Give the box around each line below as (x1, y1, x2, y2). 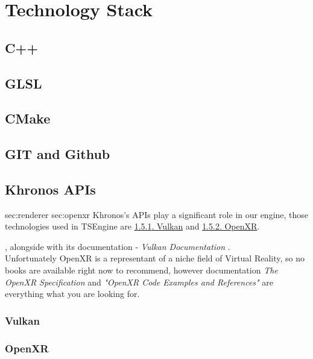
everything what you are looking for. (5, 287, 140, 300)
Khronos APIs (5, 179, 96, 198)
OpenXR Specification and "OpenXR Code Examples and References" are (5, 275, 274, 288)
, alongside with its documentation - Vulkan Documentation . (5, 240, 230, 252)
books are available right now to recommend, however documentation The (5, 264, 278, 276)
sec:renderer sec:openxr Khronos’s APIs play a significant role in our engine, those (5, 208, 309, 220)
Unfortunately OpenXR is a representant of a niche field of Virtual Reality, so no (5, 252, 305, 264)
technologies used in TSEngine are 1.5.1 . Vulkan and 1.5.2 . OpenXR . (5, 220, 260, 233)
